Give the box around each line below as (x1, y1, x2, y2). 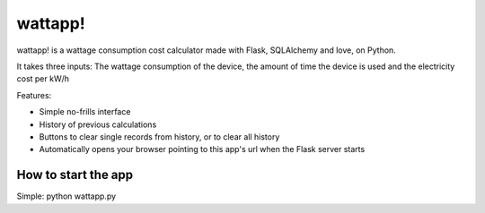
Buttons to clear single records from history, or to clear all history (39, 131, 280, 142)
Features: (16, 89, 52, 100)
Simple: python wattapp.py (16, 191, 117, 201)
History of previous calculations (39, 119, 157, 130)
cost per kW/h (16, 73, 70, 84)
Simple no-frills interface (39, 106, 131, 117)
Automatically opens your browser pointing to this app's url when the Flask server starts (39, 144, 366, 155)
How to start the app (16, 167, 134, 183)
